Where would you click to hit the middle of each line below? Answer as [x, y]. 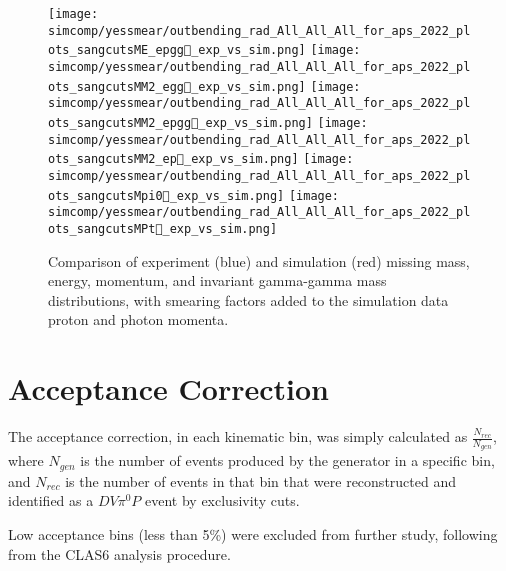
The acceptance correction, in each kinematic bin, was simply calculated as [238, 436]
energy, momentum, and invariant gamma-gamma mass [217, 280]
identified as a [51, 500]
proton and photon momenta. [138, 319]
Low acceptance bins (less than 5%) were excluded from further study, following [253, 533]
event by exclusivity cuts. [222, 500]
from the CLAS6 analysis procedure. [119, 553]
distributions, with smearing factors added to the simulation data [248, 299]
